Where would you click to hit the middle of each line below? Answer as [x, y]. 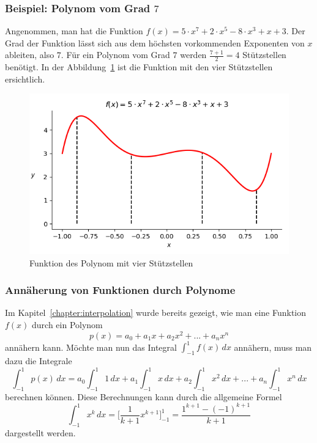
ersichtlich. [25, 79]
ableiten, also [30, 55]
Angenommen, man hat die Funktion [74, 31]
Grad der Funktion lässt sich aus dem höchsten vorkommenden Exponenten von [155, 42]
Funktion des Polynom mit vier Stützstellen [111, 262]
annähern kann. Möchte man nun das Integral [91, 347]
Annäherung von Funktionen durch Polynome [120, 290]
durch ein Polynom [67, 325]
